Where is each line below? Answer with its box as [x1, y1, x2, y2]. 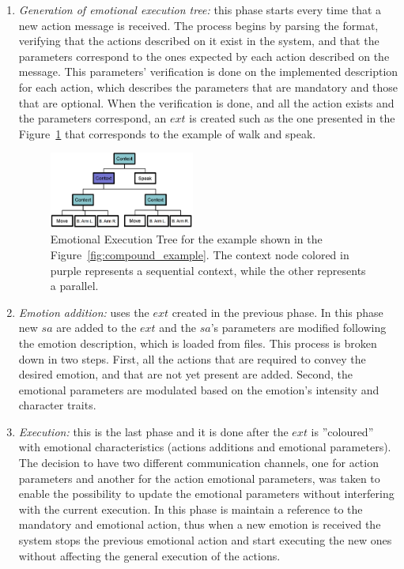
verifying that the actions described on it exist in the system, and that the [18, 32, 379, 49]
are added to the [56, 319, 137, 336]
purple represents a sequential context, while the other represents [50, 262, 366, 278]
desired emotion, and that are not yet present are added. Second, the [18, 366, 353, 382]
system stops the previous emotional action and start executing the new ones [18, 532, 392, 548]
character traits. [18, 397, 96, 413]
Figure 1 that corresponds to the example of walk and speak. [18, 125, 316, 141]
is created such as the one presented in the [189, 110, 395, 126]
